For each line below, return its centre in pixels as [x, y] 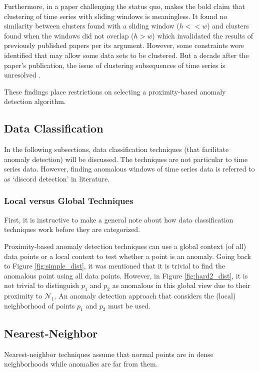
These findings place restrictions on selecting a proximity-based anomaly [115, 91]
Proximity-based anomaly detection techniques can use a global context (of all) [125, 246]
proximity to [23, 296]
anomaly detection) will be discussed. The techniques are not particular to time [126, 159]
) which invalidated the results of [202, 35]
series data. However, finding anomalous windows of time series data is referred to [129, 169]
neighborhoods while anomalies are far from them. [81, 364]
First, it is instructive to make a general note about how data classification [119, 219]
